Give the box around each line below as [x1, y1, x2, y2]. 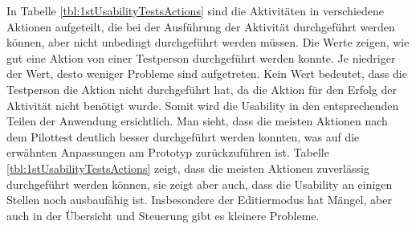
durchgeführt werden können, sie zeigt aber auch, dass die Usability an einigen [6, 175, 393, 192]
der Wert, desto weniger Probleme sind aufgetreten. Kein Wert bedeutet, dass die [6, 65, 407, 82]
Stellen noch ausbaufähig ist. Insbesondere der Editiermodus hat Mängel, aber [6, 191, 392, 208]
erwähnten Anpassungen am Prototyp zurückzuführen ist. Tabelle [6, 144, 329, 161]
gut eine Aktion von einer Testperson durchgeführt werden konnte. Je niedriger [6, 49, 396, 66]
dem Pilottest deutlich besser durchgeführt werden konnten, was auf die [6, 128, 360, 145]
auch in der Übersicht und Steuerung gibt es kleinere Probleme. [6, 207, 320, 223]
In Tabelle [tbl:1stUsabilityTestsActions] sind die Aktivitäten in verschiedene [6, 2, 384, 18]
